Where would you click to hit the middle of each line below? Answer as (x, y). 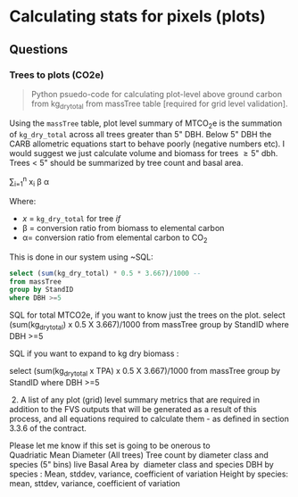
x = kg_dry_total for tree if (71, 218)
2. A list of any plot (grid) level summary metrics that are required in (136, 400)
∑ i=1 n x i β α (29, 182)
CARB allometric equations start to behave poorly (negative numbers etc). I (147, 144)
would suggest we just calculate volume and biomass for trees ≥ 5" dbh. (144, 153)
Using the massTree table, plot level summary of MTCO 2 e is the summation (146, 124)
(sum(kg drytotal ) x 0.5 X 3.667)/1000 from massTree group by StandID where (149, 326)
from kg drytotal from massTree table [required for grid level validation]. (159, 104)
